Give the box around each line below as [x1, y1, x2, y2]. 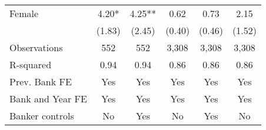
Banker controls [9, 109, 74, 122]
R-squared [9, 58, 52, 71]
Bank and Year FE [9, 92, 87, 105]
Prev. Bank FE [9, 75, 72, 88]
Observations [9, 41, 63, 54]
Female [9, 6, 39, 20]
